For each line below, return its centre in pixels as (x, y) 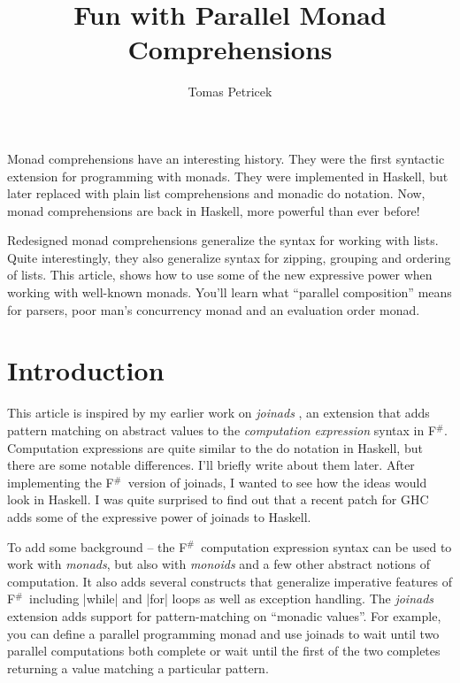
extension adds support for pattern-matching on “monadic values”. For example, (224, 615)
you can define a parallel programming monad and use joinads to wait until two (223, 633)
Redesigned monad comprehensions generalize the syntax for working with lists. (223, 240)
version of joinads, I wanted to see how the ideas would (277, 482)
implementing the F (61, 482)
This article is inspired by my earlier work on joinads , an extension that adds (218, 413)
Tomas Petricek (230, 92)
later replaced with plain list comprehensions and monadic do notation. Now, (216, 193)
